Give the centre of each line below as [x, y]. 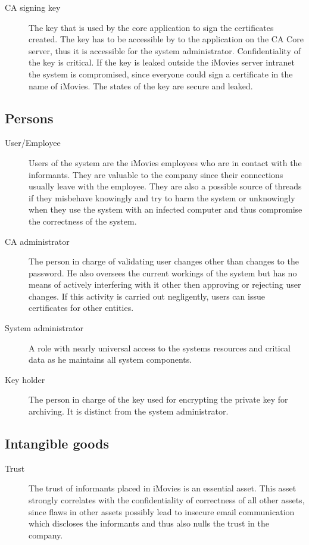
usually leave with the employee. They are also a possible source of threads [165, 186]
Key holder [25, 379]
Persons [29, 118]
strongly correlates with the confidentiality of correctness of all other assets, [167, 500]
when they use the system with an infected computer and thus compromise [166, 209]
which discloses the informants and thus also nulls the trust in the [149, 523]
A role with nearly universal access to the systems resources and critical [160, 348]
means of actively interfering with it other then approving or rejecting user [165, 284]
